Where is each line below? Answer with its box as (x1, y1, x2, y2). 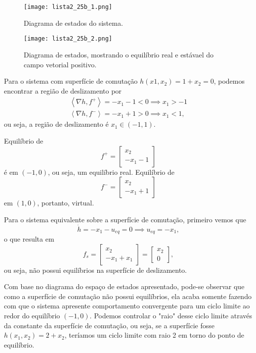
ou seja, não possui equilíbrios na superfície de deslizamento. (4, 264, 187, 275)
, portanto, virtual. (37, 198, 94, 208)
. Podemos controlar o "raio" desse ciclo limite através (89, 310, 253, 320)
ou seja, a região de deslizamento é (4, 119, 109, 129)
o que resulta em (4, 233, 54, 244)
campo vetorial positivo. (24, 59, 97, 69)
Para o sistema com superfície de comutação (4, 76, 138, 86)
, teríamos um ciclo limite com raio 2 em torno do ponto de (64, 330, 245, 340)
